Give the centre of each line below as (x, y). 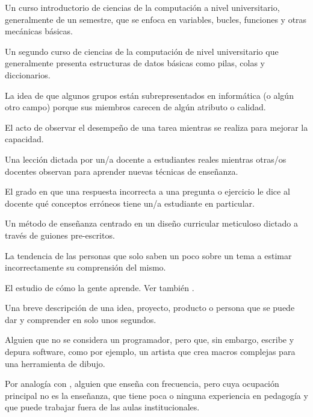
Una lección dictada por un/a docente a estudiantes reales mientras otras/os (146, 159)
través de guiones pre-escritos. (60, 235)
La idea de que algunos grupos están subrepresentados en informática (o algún (149, 95)
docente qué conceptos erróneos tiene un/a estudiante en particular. (130, 203)
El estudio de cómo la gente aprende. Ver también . (100, 287)
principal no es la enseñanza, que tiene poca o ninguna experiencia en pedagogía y (156, 395)
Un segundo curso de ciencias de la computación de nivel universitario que (142, 51)
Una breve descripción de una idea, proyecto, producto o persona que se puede (150, 308)
